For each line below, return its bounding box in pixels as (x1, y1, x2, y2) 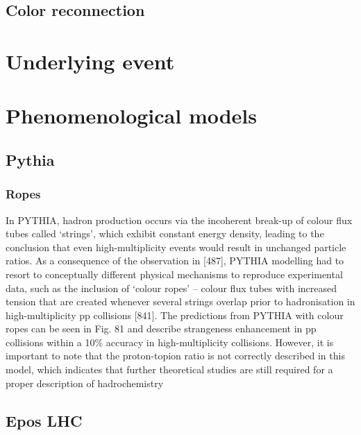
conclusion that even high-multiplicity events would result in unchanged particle (6, 239, 346, 254)
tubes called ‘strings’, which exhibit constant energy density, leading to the (6, 226, 324, 241)
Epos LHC (6, 409, 83, 431)
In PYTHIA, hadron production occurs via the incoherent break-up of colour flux (6, 212, 353, 227)
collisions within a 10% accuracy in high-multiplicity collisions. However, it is (6, 334, 334, 349)
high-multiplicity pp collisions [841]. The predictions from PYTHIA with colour (6, 307, 344, 322)
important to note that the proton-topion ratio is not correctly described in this (6, 348, 345, 363)
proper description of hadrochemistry (6, 375, 164, 390)
